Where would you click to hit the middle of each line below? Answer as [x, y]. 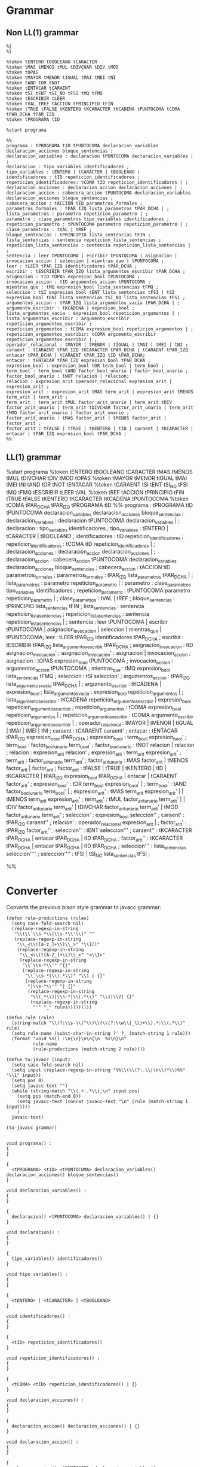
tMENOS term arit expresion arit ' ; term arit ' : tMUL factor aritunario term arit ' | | [96, 800]
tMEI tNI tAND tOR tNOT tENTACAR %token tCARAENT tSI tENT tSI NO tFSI [97, 485]
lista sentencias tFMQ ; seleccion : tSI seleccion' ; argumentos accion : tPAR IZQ [98, 677]
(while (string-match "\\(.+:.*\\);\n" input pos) [76, 1091]
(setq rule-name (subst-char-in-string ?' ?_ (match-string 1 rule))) [101, 1034]
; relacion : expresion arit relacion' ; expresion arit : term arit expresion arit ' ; [94, 753]
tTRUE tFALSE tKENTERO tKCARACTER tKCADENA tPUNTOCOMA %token [98, 499]
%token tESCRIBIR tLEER [36, 99]
